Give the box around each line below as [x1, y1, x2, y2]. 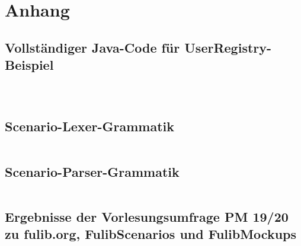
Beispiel [5, 56, 54, 74]
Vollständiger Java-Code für [5, 38, 180, 56]
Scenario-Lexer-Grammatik [5, 117, 175, 135]
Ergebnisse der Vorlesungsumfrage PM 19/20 [5, 207, 289, 225]
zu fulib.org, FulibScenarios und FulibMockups [5, 225, 297, 243]
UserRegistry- [184, 38, 272, 56]
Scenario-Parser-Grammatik [5, 162, 180, 180]
